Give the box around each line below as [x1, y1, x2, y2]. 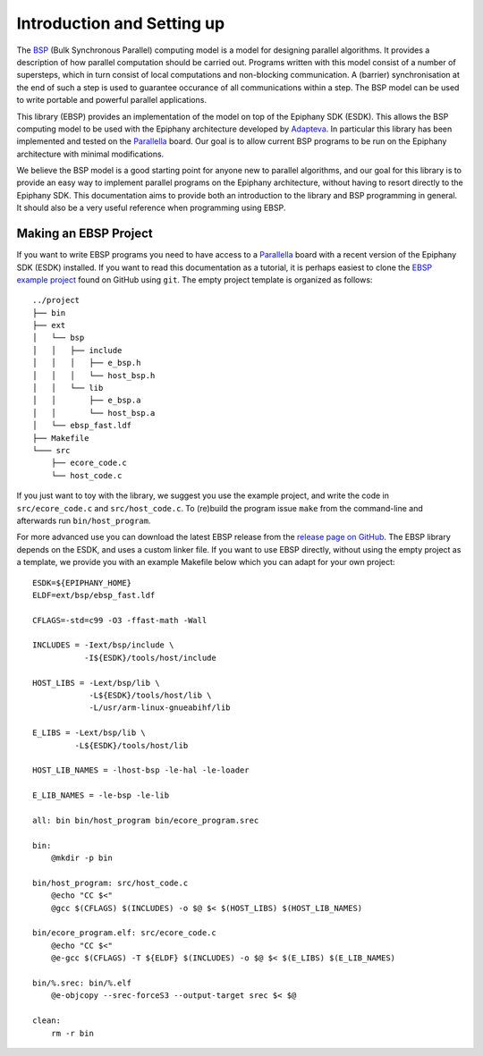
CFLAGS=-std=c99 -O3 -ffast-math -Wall [32, 615, 208, 625]
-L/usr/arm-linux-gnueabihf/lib [89, 703, 232, 713]
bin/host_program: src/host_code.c [32, 877, 189, 888]
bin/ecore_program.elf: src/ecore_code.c [32, 928, 216, 938]
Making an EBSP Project [16, 226, 153, 241]
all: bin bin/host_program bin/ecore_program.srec [32, 815, 259, 825]
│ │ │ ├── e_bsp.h [32, 358, 141, 368]
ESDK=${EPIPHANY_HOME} [32, 578, 132, 587]
